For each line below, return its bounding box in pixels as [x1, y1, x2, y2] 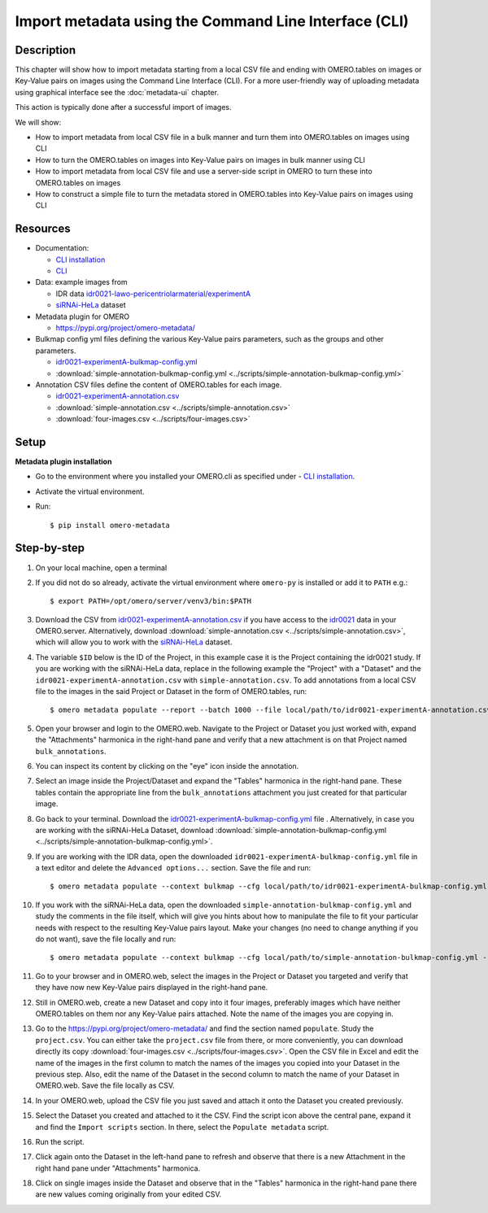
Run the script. [35, 1137, 85, 1146]
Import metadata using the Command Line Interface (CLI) [15, 12, 409, 30]
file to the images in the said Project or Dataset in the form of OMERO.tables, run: [35, 687, 307, 696]
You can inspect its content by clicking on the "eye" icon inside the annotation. [35, 761, 299, 770]
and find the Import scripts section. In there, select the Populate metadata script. [35, 1122, 329, 1132]
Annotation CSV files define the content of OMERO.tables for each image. [35, 379, 282, 390]
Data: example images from [35, 277, 128, 287]
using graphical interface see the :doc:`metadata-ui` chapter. [15, 87, 220, 97]
